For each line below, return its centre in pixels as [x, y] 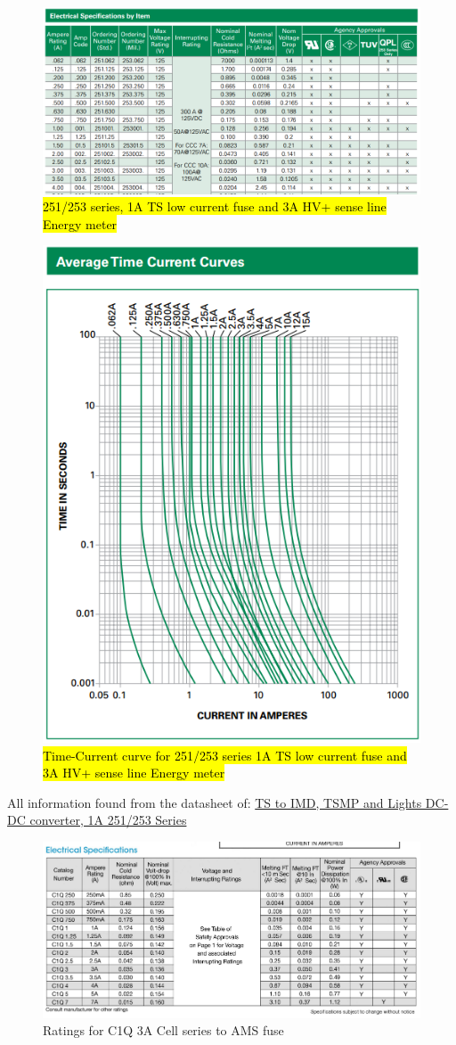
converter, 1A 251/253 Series [108, 820]
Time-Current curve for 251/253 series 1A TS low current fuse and [225, 755]
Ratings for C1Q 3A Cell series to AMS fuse [163, 1030]
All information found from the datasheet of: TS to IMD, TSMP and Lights [215, 802]
